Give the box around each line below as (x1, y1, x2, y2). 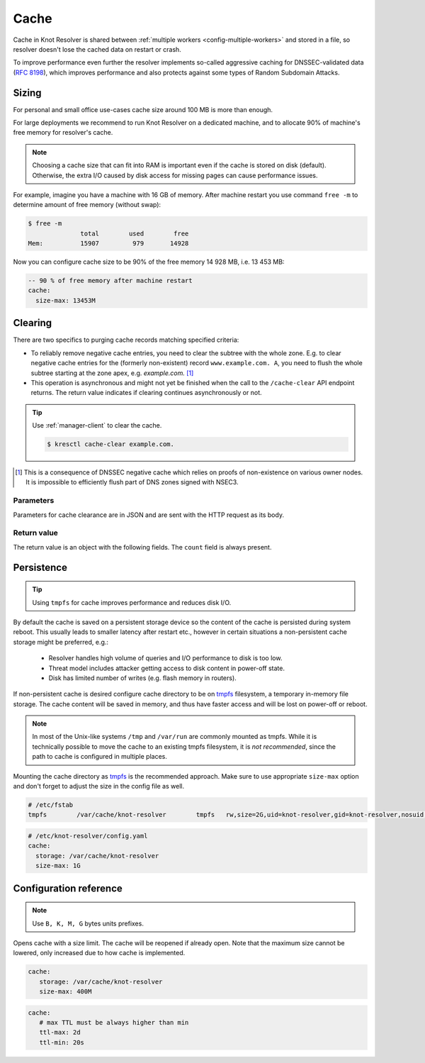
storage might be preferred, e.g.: (13, 638, 109, 646)
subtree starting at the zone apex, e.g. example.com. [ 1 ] (30, 369, 194, 377)
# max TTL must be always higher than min (39, 1018, 189, 1027)
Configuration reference (13, 882, 123, 894)
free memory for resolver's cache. (13, 128, 113, 137)
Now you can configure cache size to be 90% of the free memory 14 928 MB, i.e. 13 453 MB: (13, 257, 285, 266)
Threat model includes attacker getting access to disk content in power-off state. (48, 664, 285, 672)
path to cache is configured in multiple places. (32, 752, 168, 761)
